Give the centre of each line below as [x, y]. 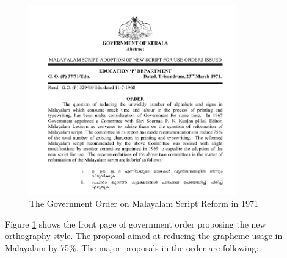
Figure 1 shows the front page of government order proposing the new [136, 224]
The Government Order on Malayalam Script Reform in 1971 [144, 203]
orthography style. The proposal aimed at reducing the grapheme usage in [144, 236]
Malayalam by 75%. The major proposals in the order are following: [132, 247]
